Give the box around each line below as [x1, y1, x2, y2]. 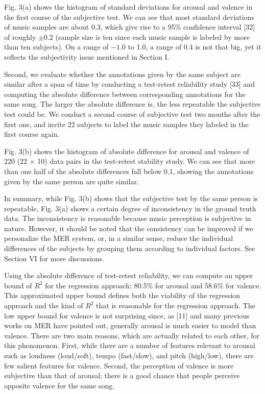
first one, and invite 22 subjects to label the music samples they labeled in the [4, 118, 249, 129]
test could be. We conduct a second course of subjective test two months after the [4, 108, 260, 119]
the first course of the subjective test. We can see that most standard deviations [4, 11, 254, 22]
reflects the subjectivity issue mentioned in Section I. [4, 51, 170, 62]
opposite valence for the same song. [4, 380, 115, 390]
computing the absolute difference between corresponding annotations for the [4, 88, 246, 99]
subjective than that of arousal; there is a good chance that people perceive [4, 370, 240, 381]
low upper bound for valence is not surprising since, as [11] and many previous [4, 310, 250, 321]
